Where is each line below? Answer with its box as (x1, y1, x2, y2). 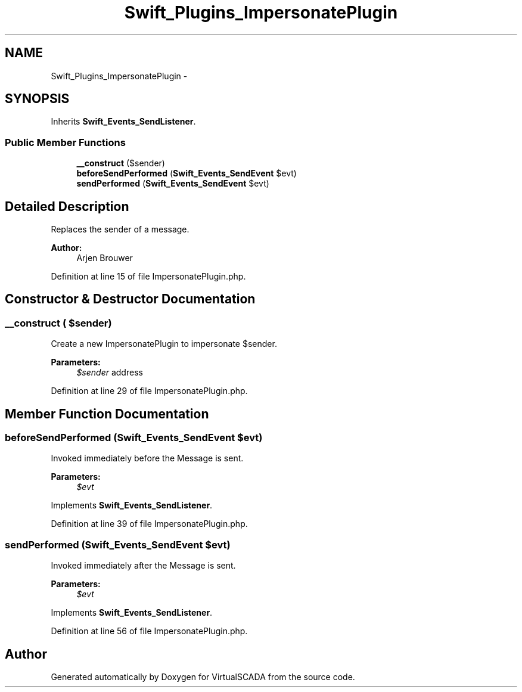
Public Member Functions (5, 136, 126, 148)
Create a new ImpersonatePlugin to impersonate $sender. (51, 339, 277, 349)
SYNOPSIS (5, 91, 70, 107)
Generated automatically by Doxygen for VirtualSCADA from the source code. (51, 672, 355, 682)
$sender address (76, 367, 143, 378)
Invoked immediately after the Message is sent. (51, 560, 236, 571)
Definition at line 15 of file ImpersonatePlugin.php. (51, 271, 246, 282)
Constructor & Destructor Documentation (5, 291, 256, 307)
